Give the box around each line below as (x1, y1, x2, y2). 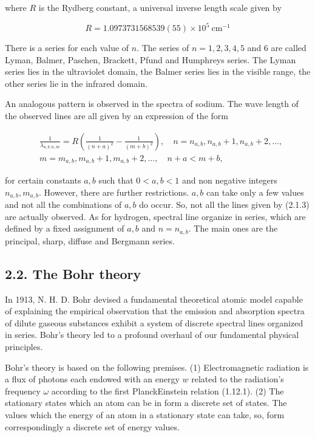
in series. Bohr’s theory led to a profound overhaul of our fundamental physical (5, 328, 299, 341)
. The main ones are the (188, 222, 278, 235)
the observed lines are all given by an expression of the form (5, 109, 228, 122)
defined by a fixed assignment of (5, 222, 124, 235)
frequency (5, 384, 41, 397)
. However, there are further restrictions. (39, 185, 189, 198)
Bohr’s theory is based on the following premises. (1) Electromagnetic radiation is (5, 360, 309, 373)
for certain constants (5, 174, 81, 187)
